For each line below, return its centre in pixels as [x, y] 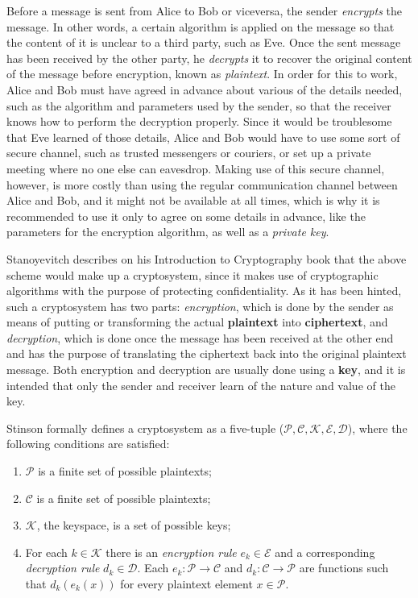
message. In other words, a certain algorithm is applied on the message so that [201, 26]
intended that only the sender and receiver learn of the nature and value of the [201, 385]
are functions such [344, 568]
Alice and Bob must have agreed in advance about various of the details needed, [205, 89]
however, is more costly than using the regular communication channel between [202, 184]
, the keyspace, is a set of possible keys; [134, 525]
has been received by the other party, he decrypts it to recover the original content [209, 58]
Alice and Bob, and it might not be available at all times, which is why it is [193, 200]
